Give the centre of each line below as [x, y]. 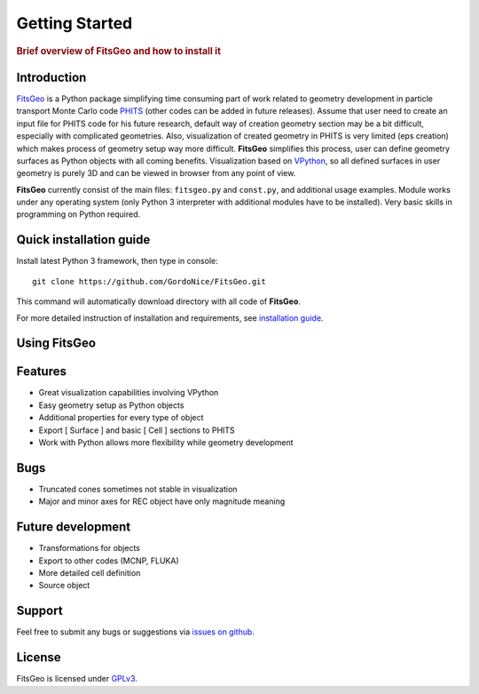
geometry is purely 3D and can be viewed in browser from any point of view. [156, 173]
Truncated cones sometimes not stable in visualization [138, 489]
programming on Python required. [79, 214]
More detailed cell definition [90, 573]
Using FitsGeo [56, 343]
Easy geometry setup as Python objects [111, 405]
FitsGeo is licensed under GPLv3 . [77, 679]
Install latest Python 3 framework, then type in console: [117, 261]
